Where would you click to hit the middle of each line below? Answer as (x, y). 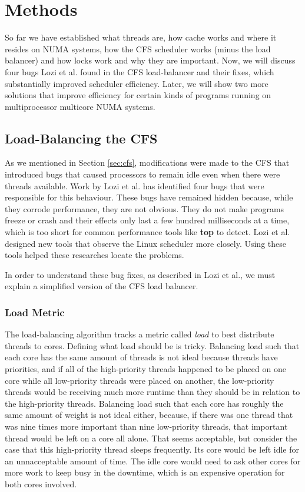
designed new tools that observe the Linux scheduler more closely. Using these (145, 243)
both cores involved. (41, 483)
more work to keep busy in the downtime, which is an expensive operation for (145, 472)
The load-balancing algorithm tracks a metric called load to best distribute (140, 334)
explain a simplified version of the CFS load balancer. (102, 286)
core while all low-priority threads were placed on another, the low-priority (140, 380)
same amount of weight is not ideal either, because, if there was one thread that (149, 415)
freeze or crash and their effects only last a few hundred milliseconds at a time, (147, 220)
